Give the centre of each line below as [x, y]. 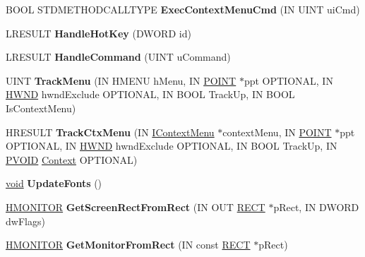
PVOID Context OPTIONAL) [72, 159]
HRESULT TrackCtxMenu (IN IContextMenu [110, 132]
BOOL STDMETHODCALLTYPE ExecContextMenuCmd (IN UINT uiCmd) [183, 9]
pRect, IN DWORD [316, 207]
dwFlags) [25, 221]
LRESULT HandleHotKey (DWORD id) [98, 33]
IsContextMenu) [41, 108]
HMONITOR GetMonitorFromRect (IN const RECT [128, 245]
